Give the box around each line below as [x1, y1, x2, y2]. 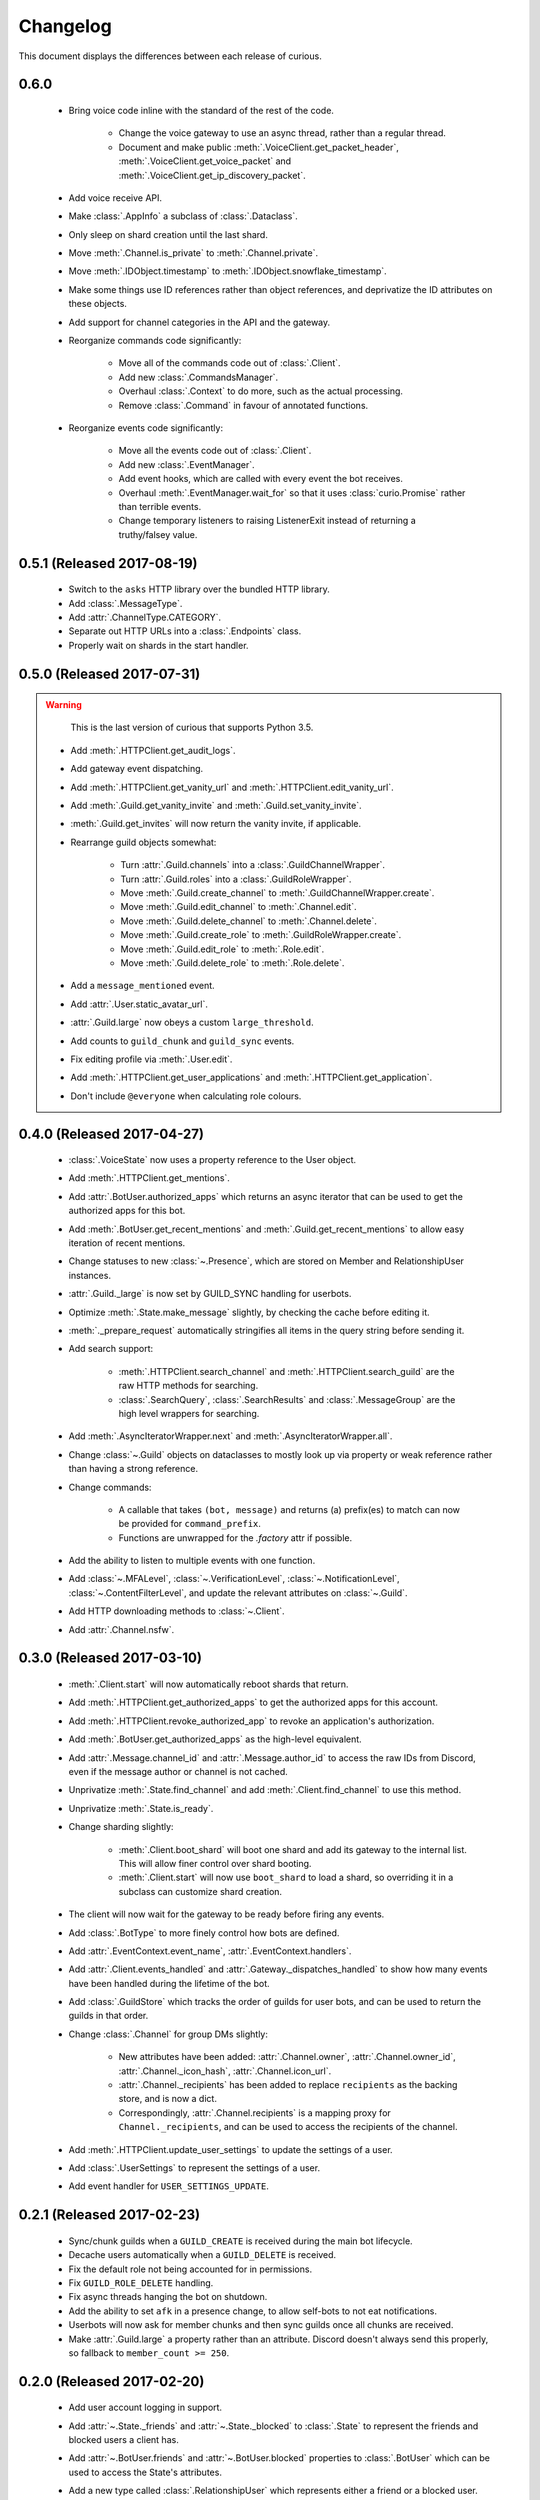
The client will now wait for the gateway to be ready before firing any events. [68, 1908, 385, 1920]
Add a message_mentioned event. [70, 980, 215, 992]
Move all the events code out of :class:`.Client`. [118, 445, 312, 457]
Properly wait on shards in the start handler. [68, 639, 249, 651]
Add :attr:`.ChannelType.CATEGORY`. [68, 611, 222, 623]
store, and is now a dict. [118, 2093, 217, 2105]
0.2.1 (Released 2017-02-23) [18, 2206, 200, 2224]
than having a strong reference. [68, 1463, 199, 1475]
